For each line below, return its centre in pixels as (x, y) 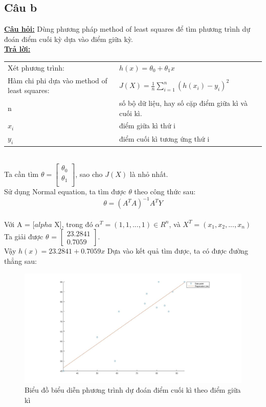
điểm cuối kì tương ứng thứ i (164, 138)
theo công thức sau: (165, 191)
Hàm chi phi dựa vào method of (58, 80)
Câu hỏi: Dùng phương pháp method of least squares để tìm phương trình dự (127, 29)
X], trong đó (74, 224)
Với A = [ (19, 224)
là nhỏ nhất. (149, 174)
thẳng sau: (20, 261)
